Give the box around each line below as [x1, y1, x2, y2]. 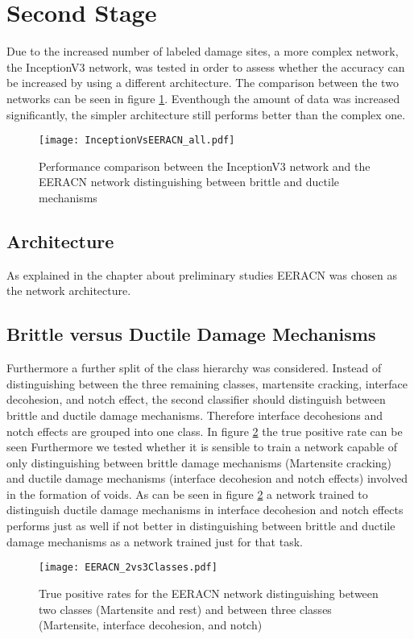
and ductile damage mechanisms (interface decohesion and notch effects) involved [6, 470, 408, 487]
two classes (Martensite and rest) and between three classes [39, 600, 332, 617]
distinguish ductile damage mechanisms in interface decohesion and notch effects [6, 501, 404, 518]
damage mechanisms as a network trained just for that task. [6, 533, 303, 550]
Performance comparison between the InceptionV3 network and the [39, 157, 371, 174]
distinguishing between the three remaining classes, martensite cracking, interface [6, 375, 408, 392]
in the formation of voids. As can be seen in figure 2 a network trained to [6, 485, 368, 502]
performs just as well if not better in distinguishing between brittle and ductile [6, 517, 395, 534]
